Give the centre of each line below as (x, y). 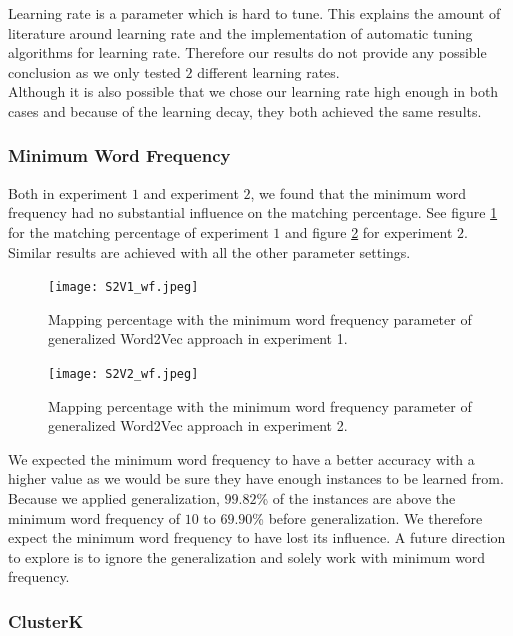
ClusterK (46, 620)
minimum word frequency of (94, 517)
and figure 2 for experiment (368, 231)
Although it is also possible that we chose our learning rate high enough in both (253, 91)
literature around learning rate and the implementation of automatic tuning (240, 32)
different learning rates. (268, 71)
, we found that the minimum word (358, 192)
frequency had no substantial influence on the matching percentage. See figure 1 (253, 212)
